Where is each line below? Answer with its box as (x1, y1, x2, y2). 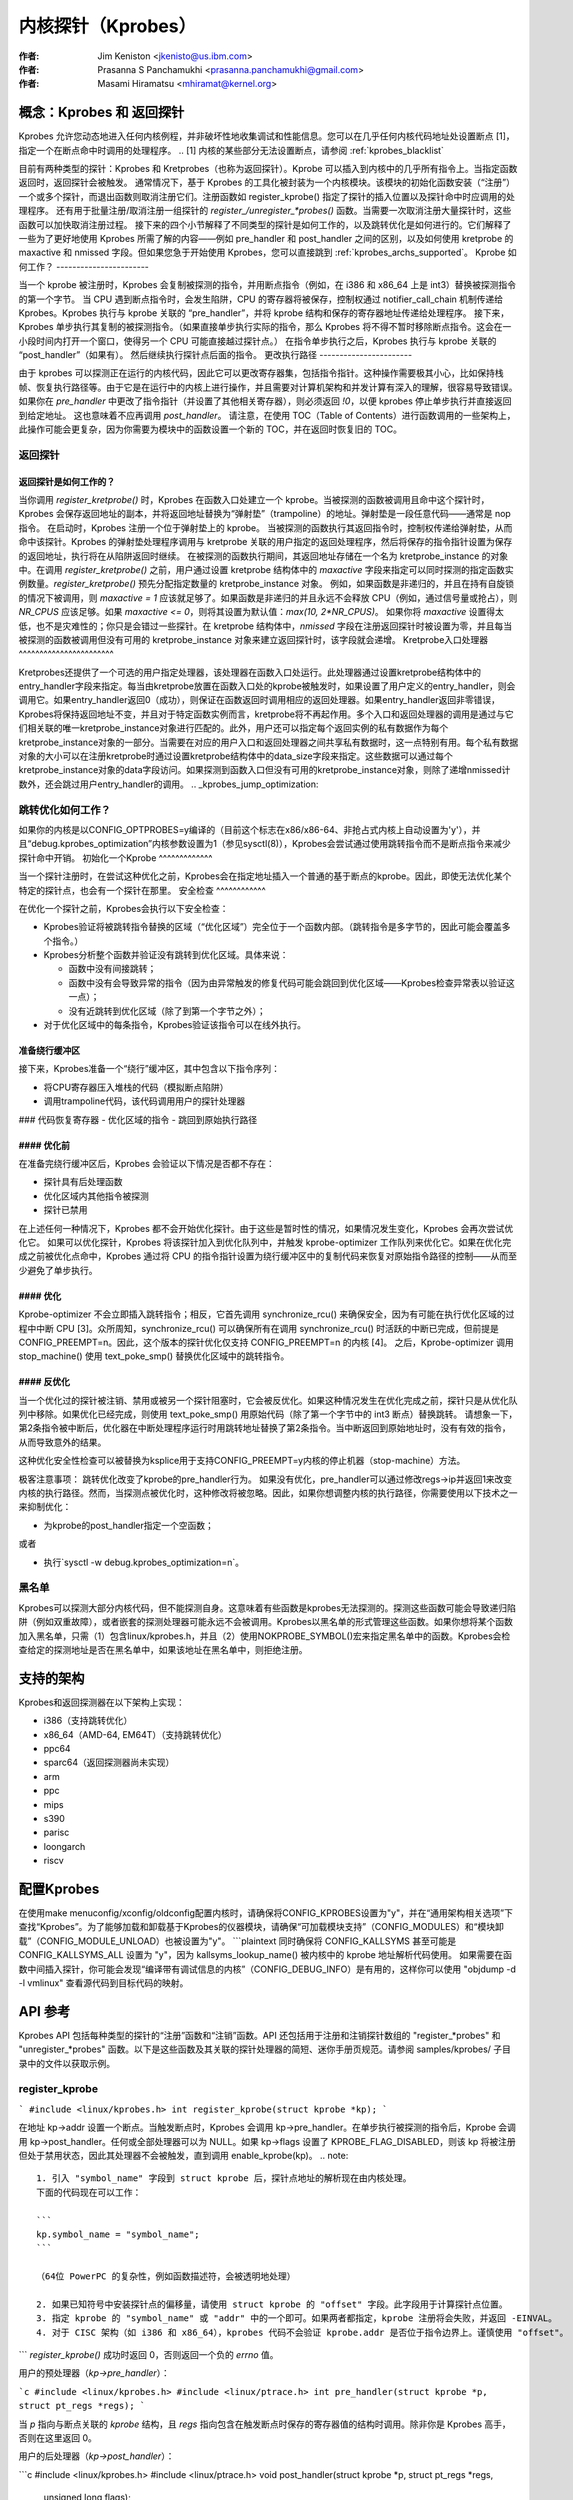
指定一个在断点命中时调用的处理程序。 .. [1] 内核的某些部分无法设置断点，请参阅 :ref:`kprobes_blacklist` (18, 144, 445, 156)
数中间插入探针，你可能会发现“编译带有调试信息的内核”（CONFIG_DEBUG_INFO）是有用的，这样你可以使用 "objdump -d (18, 1963, 517, 1975)
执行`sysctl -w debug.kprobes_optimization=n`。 (43, 1556, 245, 1568)
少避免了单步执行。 (18, 1264, 98, 1276)
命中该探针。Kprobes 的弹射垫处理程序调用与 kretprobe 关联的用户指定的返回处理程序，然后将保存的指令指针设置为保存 (18, 536, 513, 548)
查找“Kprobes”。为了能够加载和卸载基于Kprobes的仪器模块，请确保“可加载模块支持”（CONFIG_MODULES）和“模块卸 (18, 1921, 504, 1933)
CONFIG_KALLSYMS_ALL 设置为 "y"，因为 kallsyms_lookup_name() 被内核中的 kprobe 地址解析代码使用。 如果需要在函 (18, 1949, 513, 1961)
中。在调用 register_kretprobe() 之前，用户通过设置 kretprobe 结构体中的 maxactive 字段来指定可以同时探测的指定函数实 (18, 563, 514, 575)
